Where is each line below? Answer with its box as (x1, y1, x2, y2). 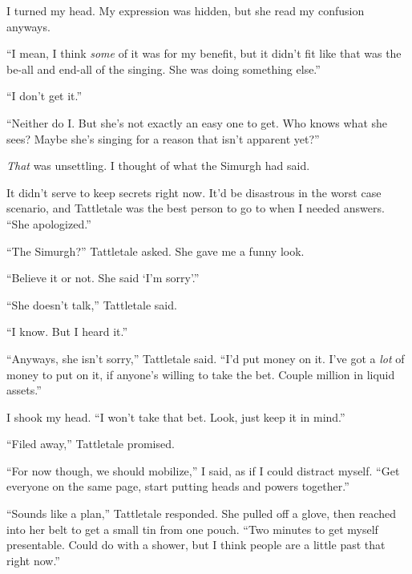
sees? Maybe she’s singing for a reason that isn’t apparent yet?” (6, 130, 320, 147)
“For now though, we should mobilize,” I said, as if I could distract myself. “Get (6, 462, 400, 479)
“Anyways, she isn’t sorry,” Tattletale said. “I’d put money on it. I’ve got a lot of (6, 350, 405, 366)
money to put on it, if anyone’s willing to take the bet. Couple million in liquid (6, 366, 395, 382)
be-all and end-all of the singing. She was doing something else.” (6, 60, 321, 77)
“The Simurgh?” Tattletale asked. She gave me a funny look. (6, 242, 305, 259)
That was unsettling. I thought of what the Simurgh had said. (6, 157, 310, 174)
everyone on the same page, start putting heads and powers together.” (6, 478, 349, 495)
